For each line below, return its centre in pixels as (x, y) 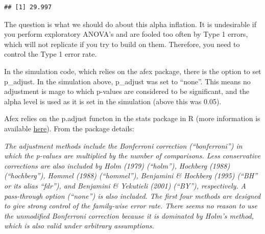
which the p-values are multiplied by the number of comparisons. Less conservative (132, 156)
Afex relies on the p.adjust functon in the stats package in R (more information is (132, 118)
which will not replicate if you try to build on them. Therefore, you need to (122, 44)
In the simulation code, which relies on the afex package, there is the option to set (133, 71)
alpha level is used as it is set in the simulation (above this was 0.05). (113, 101)
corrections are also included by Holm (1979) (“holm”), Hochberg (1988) (117, 165)
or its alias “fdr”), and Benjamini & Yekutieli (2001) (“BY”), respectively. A (125, 185)
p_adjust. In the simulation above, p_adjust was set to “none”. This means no (127, 81)
